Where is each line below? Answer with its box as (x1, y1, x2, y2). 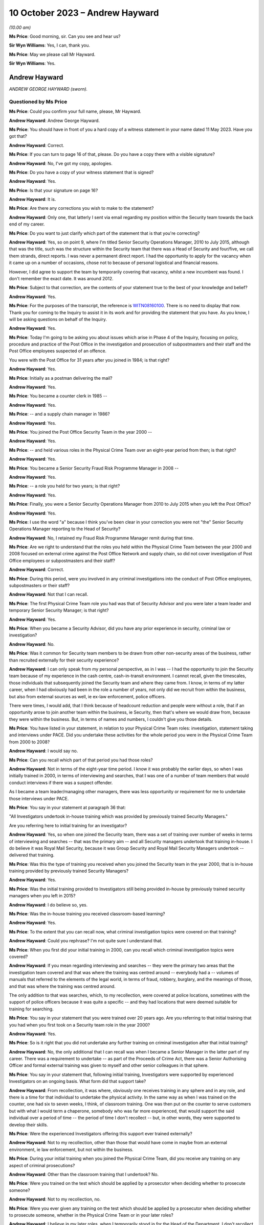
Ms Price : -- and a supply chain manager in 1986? (9, 411, 110, 417)
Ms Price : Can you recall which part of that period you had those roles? (9, 757, 154, 763)
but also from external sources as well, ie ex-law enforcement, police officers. (9, 693, 166, 699)
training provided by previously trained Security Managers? (9, 868, 129, 874)
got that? (9, 133, 27, 139)
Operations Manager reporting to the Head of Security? (9, 526, 121, 532)
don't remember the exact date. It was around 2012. (9, 275, 113, 281)
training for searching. (9, 1006, 54, 1012)
